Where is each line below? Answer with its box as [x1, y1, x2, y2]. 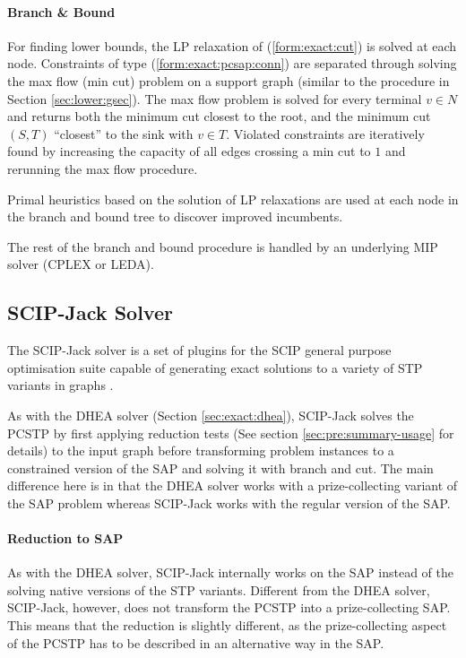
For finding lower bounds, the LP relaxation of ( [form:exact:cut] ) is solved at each [7, 36, 457, 55]
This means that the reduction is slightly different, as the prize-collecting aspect [7, 616, 447, 635]
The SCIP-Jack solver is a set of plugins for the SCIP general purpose [7, 341, 392, 359]
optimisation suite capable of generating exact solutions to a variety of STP [7, 358, 423, 377]
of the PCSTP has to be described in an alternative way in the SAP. [7, 633, 384, 652]
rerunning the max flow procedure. [7, 159, 198, 177]
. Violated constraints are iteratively [226, 124, 425, 143]
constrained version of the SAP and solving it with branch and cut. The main [7, 458, 434, 477]
